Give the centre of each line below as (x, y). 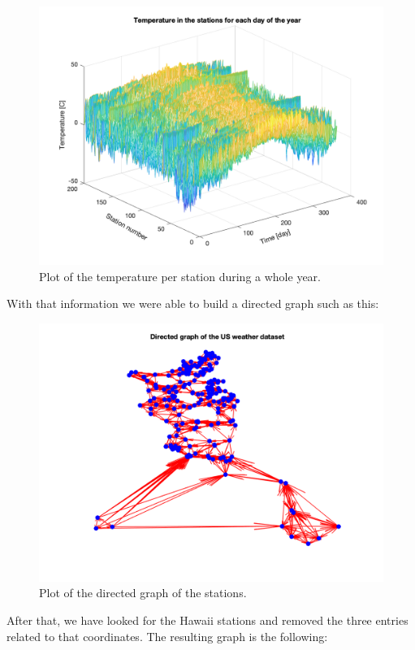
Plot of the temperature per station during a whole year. (180, 276)
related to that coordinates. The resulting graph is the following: (167, 636)
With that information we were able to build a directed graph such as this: (193, 303)
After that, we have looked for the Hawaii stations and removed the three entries (207, 620)
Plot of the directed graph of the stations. (143, 593)
